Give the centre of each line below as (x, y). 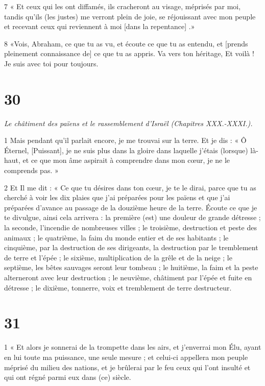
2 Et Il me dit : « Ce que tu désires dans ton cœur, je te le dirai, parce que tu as (130, 187)
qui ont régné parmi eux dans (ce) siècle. (68, 377)
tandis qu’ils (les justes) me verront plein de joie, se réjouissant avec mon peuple (130, 16)
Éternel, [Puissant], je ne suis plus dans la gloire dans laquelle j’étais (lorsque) (126, 150)
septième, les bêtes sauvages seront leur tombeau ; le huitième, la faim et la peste (131, 267)
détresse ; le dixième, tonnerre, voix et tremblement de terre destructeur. (118, 287)
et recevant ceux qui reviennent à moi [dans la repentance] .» (100, 26)
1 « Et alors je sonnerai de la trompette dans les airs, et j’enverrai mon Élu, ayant (133, 347)
